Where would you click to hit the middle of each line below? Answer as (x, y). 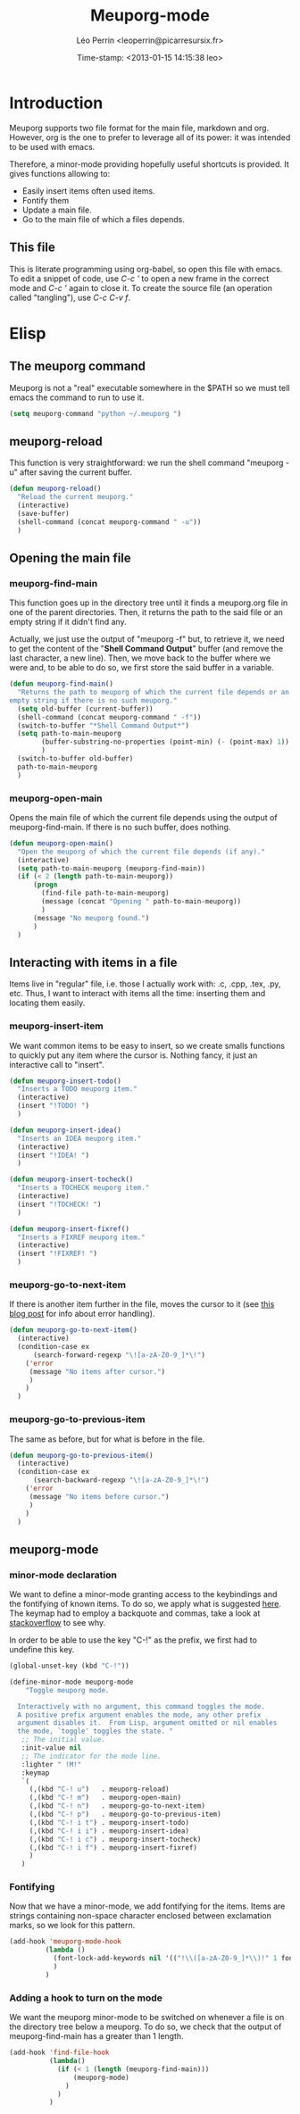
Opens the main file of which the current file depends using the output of (144, 817)
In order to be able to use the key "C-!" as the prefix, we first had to (133, 1640)
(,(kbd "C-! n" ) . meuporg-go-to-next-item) (117, 1806)
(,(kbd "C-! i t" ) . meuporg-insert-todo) (109, 1822)
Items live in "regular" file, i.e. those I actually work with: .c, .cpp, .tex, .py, (145, 984)
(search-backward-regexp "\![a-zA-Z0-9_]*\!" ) (121, 1480)
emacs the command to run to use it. (77, 397)
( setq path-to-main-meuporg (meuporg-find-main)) (111, 868)
